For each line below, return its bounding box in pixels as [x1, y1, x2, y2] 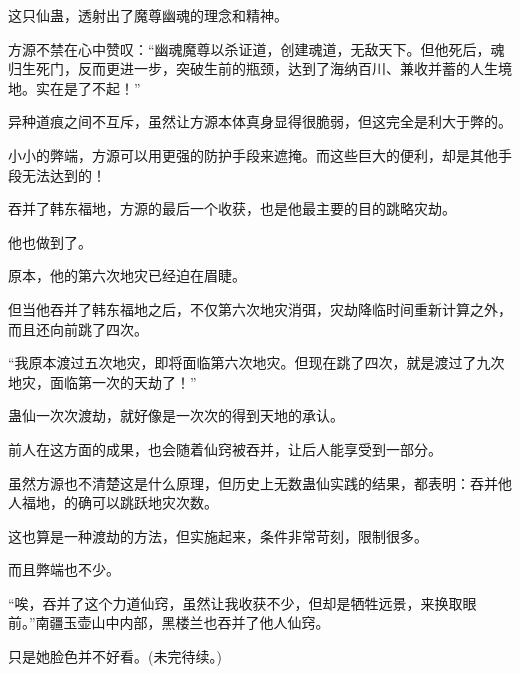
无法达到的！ [21, 164, 106, 185]
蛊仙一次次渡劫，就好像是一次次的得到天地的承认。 [8, 405, 344, 426]
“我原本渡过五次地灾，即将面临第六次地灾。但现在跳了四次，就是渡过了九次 [8, 352, 505, 373]
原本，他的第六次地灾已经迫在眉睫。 [8, 265, 246, 286]
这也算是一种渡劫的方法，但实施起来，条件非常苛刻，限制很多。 [8, 525, 428, 546]
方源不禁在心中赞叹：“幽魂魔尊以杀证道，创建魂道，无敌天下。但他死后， [8, 38, 491, 59]
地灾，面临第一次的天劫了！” [8, 371, 197, 392]
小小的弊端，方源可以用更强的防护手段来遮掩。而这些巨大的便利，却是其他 [8, 144, 498, 165]
